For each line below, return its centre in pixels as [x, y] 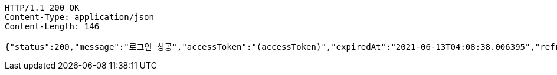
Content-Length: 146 [52, 26]
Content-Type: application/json [79, 17]
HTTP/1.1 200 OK [42, 8]
